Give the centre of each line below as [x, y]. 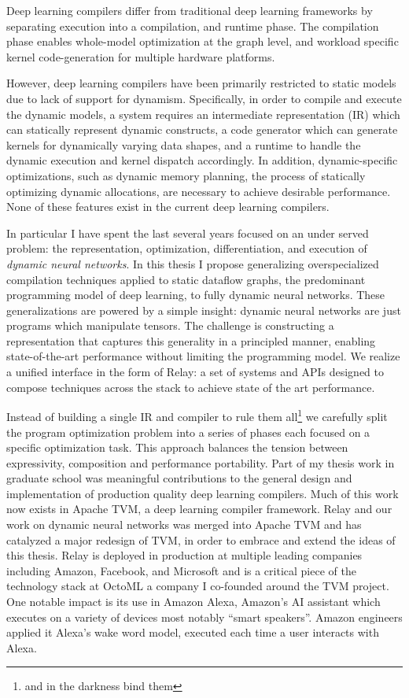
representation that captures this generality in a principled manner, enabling [191, 340]
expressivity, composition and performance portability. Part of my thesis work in [201, 462]
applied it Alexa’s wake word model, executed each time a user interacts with [193, 632]
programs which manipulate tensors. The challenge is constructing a [170, 325]
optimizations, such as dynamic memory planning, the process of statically [186, 175]
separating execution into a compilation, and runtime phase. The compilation [193, 26]
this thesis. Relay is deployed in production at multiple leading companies [184, 555]
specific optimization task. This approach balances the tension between [177, 447]
